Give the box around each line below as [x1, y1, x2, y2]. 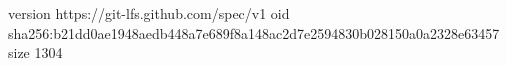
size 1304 [8, 42, 63, 63]
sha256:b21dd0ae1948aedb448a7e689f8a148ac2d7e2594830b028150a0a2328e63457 [8, 22, 500, 43]
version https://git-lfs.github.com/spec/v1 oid [8, 3, 290, 23]
